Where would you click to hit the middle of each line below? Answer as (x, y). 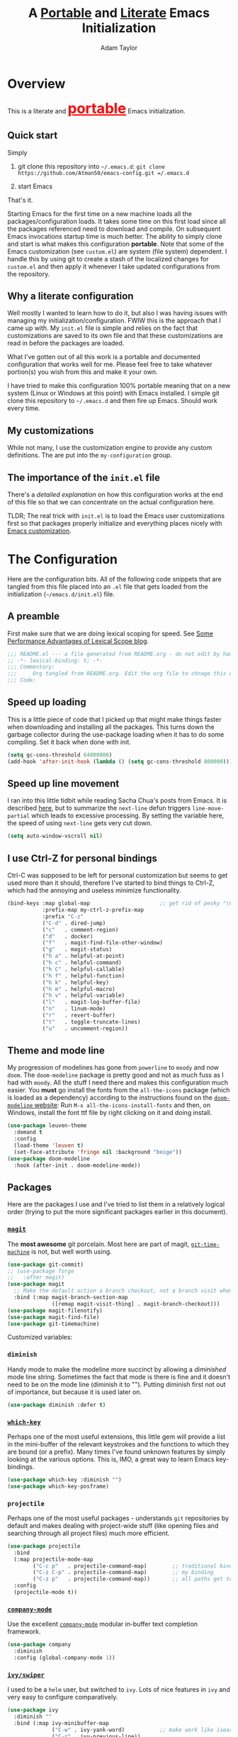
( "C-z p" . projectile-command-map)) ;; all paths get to (133, 1579)
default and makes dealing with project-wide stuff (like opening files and (113, 1525)
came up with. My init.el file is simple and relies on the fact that (103, 328)
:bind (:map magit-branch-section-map (71, 1298)
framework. (24, 1631)
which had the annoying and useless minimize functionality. (95, 890)
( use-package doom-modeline (49, 1159)
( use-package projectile (44, 1546)
